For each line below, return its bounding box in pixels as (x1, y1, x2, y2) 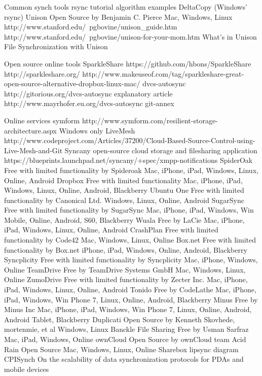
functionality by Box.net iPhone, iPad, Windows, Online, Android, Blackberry (4, 244, 247, 255)
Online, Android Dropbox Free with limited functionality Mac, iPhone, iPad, (4, 175, 243, 185)
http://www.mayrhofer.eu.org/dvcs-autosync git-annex (4, 98, 174, 109)
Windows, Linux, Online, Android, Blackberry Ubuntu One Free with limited (4, 185, 244, 195)
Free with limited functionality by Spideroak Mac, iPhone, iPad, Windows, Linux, (4, 164, 258, 175)
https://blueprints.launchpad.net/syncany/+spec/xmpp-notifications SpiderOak (4, 155, 253, 165)
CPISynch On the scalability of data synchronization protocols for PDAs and (4, 354, 244, 364)
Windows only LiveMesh (59, 125, 135, 135)
